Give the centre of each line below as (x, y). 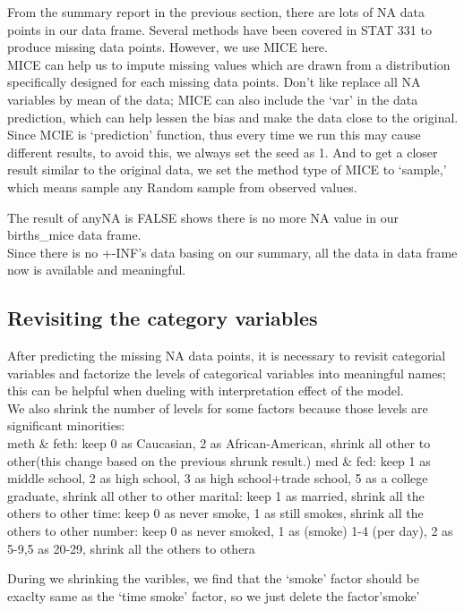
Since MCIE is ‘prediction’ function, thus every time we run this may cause (214, 135)
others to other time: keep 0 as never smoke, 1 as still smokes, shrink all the (215, 513)
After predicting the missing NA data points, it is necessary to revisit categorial (227, 356)
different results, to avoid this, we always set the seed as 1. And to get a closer (223, 152)
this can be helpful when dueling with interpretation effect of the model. (206, 390)
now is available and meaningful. (97, 270)
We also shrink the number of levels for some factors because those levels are (218, 407)
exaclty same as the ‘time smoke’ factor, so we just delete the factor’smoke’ (214, 595)
